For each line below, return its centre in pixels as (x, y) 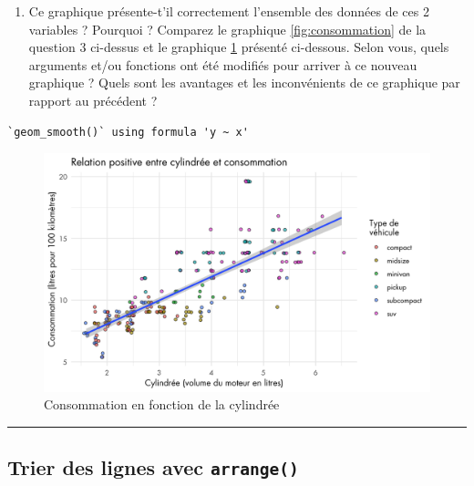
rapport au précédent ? (93, 100)
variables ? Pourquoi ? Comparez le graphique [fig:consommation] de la (227, 29)
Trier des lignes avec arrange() (153, 467)
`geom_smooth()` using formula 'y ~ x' (128, 132)
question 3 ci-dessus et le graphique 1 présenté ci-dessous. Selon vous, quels (239, 47)
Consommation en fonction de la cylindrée (162, 404)
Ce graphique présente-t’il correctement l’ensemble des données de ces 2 (229, 11)
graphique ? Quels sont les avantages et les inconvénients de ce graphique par (244, 83)
